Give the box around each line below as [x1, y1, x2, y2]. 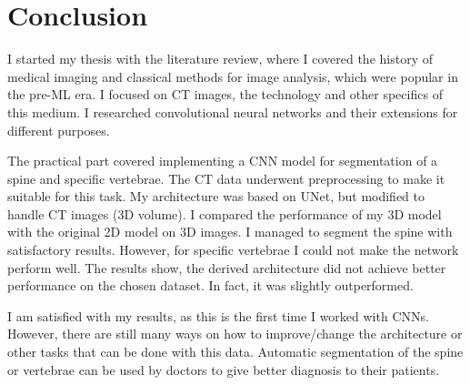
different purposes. [7, 120, 110, 139]
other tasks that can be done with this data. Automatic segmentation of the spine [7, 342, 464, 361]
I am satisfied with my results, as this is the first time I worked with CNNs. [7, 306, 429, 325]
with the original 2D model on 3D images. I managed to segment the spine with [7, 222, 453, 241]
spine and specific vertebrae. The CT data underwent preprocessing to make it [7, 168, 445, 187]
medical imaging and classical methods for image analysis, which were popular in [7, 66, 458, 86]
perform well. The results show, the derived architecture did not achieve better [7, 258, 446, 277]
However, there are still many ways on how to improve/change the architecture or [7, 324, 463, 343]
